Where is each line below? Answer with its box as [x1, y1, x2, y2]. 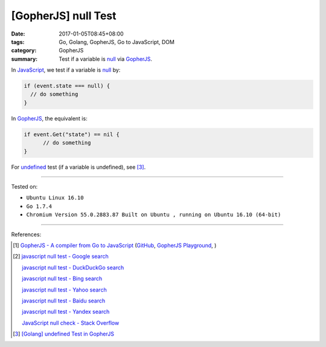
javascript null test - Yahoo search [22, 286, 107, 293]
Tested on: [11, 183, 38, 190]
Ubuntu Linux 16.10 [26, 195, 84, 201]
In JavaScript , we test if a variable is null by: [11, 66, 121, 73]
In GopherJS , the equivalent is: [11, 114, 88, 122]
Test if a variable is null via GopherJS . [59, 55, 153, 63]
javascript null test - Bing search [22, 275, 103, 283]
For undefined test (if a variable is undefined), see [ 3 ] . [11, 163, 146, 170]
